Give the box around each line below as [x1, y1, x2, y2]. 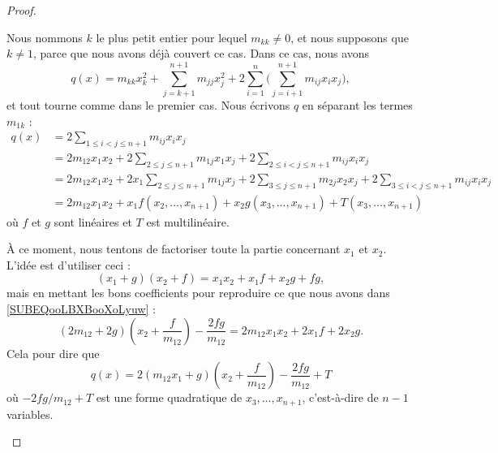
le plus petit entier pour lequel [96, 28, 247, 45]
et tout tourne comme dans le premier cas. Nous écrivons [6, 96, 290, 113]
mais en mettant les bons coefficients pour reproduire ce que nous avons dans [6, 284, 390, 301]
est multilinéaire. [146, 213, 230, 230]
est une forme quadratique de [96, 389, 243, 406]
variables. [6, 405, 54, 422]
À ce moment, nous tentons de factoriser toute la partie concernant [6, 240, 341, 257]
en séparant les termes [302, 96, 413, 113]
